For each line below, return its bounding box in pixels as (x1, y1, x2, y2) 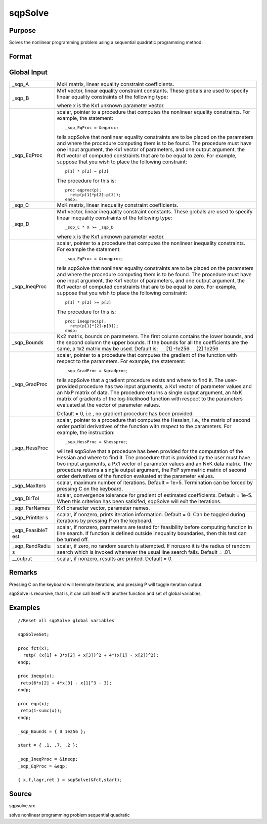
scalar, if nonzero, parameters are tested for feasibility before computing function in (57, 524, 252, 531)
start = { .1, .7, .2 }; (18, 742, 78, 748)
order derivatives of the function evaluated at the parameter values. (57, 473, 215, 480)
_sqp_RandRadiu (12, 542, 51, 549)
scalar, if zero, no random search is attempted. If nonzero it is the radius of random (57, 542, 250, 549)
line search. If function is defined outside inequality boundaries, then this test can (57, 530, 247, 536)
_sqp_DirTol (12, 495, 39, 502)
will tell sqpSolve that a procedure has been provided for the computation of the (57, 448, 243, 455)
